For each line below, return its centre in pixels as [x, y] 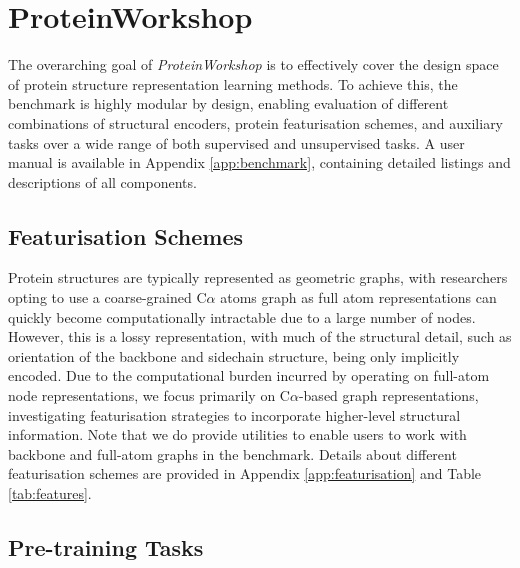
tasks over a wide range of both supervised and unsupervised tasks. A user [236, 142]
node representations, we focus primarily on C [149, 395]
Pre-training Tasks [106, 547]
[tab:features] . [50, 493]
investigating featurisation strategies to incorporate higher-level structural [234, 414]
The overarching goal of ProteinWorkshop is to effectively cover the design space [253, 64]
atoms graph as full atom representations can [358, 297]
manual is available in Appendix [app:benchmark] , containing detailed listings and [259, 162]
